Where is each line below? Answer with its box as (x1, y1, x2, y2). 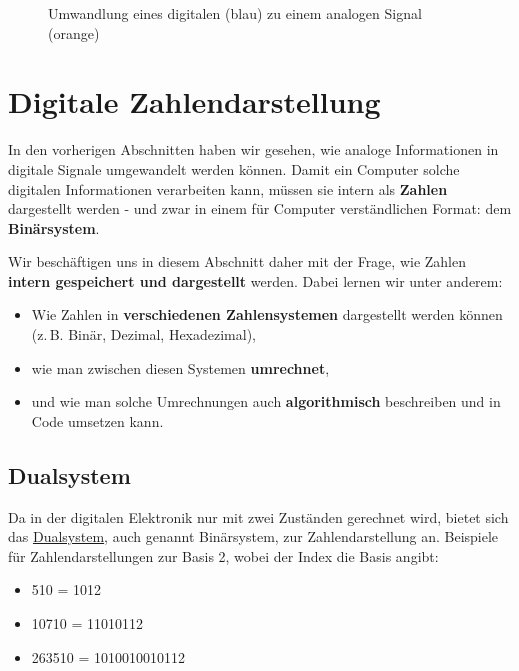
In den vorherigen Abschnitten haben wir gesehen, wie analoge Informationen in (8, 139, 499, 160)
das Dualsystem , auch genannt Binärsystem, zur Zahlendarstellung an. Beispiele (8, 526, 499, 547)
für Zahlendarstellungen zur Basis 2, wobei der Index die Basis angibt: (8, 545, 439, 566)
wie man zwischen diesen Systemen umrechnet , (31, 357, 330, 378)
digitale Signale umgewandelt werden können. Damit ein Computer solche (8, 158, 460, 179)
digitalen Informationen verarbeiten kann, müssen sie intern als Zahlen (8, 178, 448, 199)
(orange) (48, 22, 100, 43)
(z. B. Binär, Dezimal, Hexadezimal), (31, 324, 257, 345)
